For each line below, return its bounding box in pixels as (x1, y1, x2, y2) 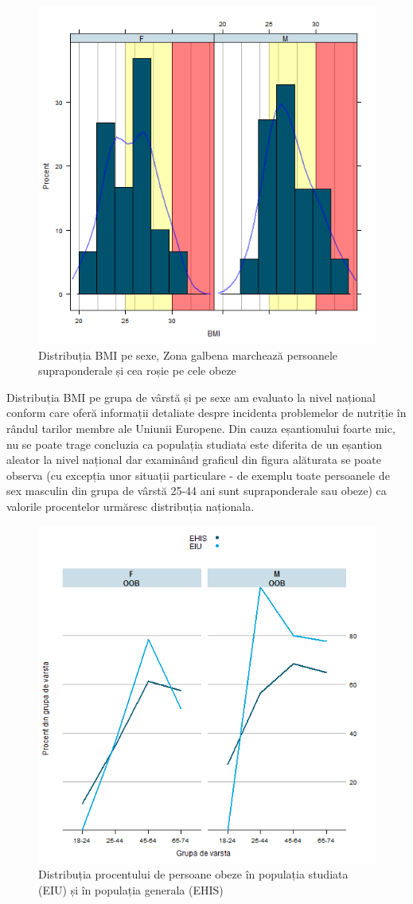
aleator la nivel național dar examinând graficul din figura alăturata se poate (6, 451, 381, 468)
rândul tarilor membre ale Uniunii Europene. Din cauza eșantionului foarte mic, (6, 419, 395, 436)
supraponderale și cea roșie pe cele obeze (38, 362, 236, 379)
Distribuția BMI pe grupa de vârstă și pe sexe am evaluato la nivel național (6, 388, 376, 405)
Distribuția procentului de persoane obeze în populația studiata (38, 866, 349, 883)
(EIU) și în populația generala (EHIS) (38, 881, 224, 898)
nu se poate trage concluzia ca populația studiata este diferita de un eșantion (6, 435, 383, 452)
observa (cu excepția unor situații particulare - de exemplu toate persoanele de (6, 466, 390, 483)
